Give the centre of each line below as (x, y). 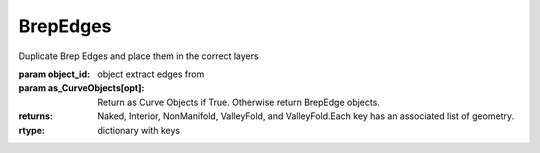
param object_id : (54, 74)
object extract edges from (151, 74)
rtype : (31, 130)
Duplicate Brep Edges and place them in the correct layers (138, 56)
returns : (36, 116)
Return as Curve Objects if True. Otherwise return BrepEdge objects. (238, 102)
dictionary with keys (138, 130)
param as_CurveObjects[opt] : (81, 88)
